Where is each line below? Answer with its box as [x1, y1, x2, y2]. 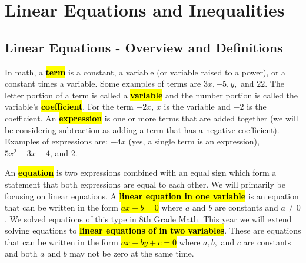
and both [5, 247, 38, 259]
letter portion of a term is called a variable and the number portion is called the [5, 88, 298, 101]
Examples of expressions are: [5, 135, 108, 147]
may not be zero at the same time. [69, 247, 194, 259]
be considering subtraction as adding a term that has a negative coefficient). [5, 123, 280, 136]
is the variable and [164, 100, 231, 113]
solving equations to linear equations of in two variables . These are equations [5, 224, 301, 236]
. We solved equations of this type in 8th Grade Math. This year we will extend [5, 212, 292, 225]
